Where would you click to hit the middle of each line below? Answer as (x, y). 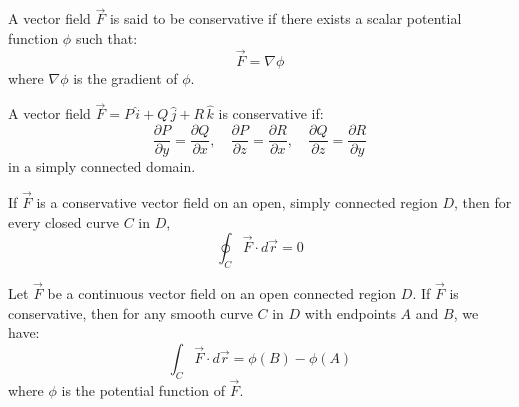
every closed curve (63, 221)
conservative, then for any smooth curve (130, 312)
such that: (106, 37)
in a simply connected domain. (102, 166)
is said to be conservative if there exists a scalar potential (285, 18)
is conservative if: (271, 113)
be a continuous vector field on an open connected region (222, 293)
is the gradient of (125, 77)
